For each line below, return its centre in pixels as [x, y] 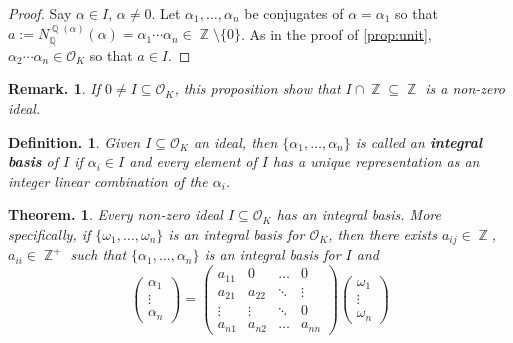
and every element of [193, 161]
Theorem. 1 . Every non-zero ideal [115, 214]
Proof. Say [40, 13]
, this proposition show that [257, 88]
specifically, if [49, 233]
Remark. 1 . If [54, 88]
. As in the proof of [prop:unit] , [336, 33]
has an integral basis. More [358, 214]
